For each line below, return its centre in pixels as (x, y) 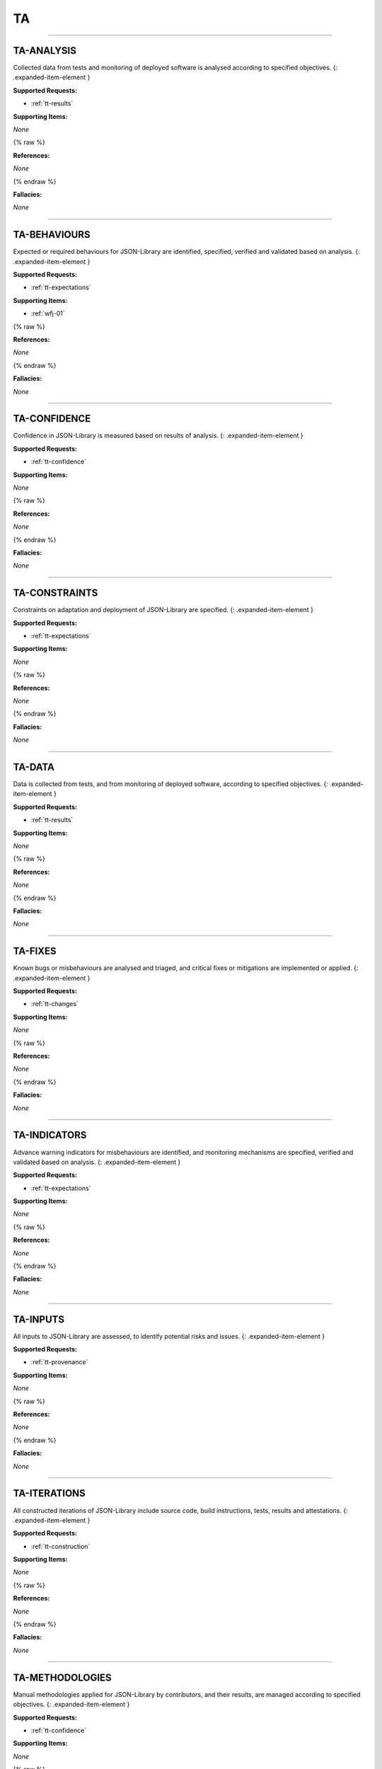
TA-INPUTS (39, 1319)
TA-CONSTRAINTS (56, 593)
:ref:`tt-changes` (55, 1004)
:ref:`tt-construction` (60, 1546)
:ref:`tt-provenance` (59, 1362)
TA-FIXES (35, 951)
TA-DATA (34, 767)
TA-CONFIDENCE (52, 419)
